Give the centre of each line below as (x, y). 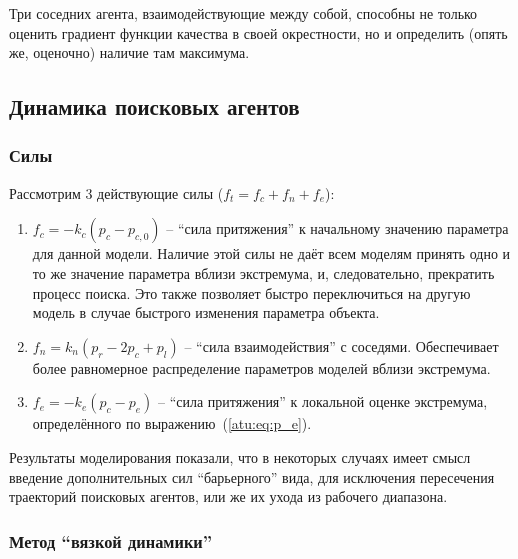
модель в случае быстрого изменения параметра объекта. (206, 312)
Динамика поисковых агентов (154, 106)
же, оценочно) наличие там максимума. (129, 52)
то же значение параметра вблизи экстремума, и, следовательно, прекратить (263, 272)
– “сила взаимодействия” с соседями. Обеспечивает (341, 345)
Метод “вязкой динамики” (111, 540)
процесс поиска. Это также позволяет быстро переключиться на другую (251, 292)
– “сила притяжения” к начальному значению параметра (337, 228)
